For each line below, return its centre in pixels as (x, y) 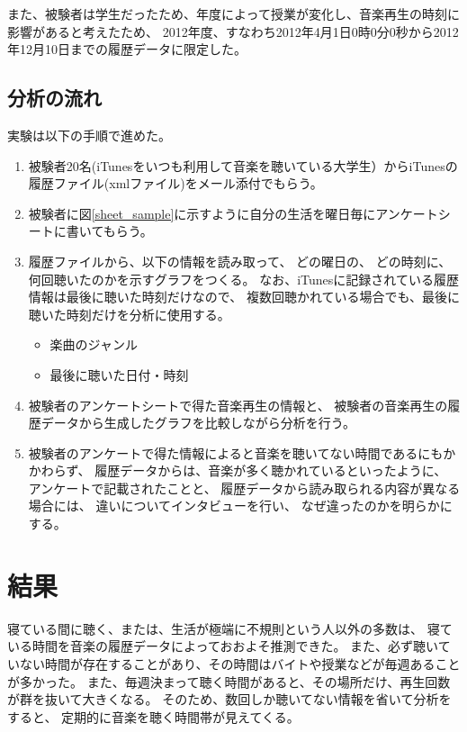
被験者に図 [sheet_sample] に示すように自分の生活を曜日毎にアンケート (233, 213)
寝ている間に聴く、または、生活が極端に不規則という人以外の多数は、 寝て (230, 628)
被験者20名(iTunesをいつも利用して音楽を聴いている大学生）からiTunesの (243, 165)
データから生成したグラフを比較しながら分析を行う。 (198, 423)
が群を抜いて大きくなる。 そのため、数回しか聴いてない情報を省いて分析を (229, 699)
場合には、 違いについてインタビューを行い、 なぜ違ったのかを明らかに (240, 506)
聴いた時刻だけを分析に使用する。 (129, 314)
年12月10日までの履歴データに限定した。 (127, 49)
